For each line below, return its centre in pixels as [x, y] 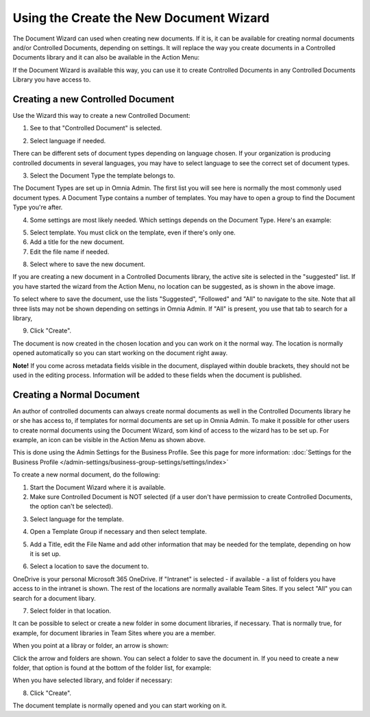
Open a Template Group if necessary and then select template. [118, 532]
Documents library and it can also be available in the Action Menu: [106, 58]
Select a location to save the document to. [89, 566]
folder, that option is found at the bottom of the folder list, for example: [112, 668]
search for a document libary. [54, 598]
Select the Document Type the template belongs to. [102, 175]
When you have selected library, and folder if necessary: [92, 680]
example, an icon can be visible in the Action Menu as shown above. [109, 440]
